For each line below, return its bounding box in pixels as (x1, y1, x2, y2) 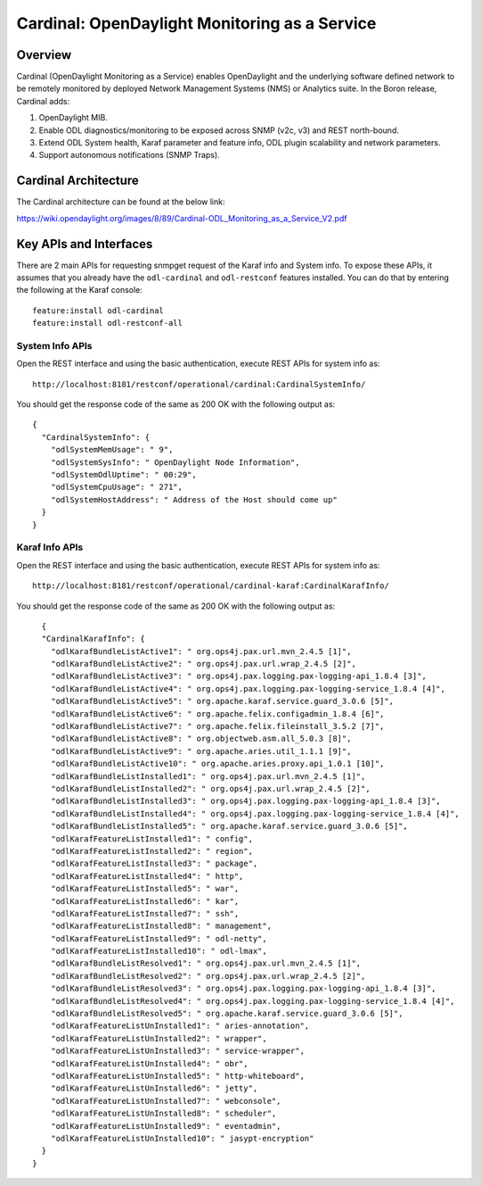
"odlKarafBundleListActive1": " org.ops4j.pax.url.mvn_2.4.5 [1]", (50, 646, 352, 656)
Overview (16, 47, 72, 62)
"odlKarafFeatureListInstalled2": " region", (50, 846, 254, 856)
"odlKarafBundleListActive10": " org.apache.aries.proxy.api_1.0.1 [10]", (50, 759, 385, 769)
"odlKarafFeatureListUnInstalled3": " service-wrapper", (50, 1046, 305, 1057)
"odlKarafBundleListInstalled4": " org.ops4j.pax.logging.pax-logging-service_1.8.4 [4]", (50, 809, 461, 818)
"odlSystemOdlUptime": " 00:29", (50, 469, 198, 480)
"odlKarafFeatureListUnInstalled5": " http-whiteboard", (50, 1071, 305, 1081)
